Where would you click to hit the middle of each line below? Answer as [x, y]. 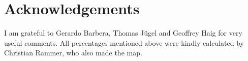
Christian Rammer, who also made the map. [73, 53]
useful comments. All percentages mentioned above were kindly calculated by [124, 42]
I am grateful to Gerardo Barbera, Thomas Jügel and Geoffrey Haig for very [123, 33]
